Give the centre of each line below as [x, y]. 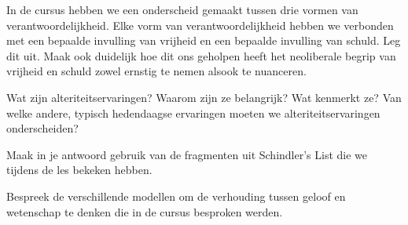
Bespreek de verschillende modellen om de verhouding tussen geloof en [176, 196]
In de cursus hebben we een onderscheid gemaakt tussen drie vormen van [182, 9]
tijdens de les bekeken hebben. [79, 170]
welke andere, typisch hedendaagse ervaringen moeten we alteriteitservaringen [193, 112]
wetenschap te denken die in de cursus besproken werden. [145, 211]
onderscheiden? [42, 128]
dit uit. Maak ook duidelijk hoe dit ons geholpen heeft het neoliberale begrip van [201, 55]
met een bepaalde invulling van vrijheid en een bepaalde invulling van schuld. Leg [204, 40]
